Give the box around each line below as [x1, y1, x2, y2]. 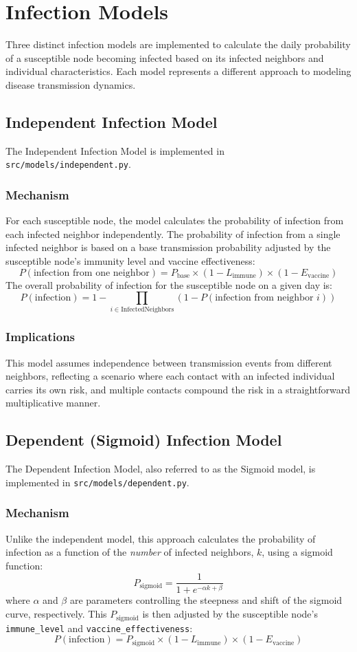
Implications [5, 328, 76, 345]
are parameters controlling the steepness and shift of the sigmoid [69, 593, 343, 607]
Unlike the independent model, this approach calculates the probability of [5, 531, 316, 545]
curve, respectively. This [5, 607, 107, 621]
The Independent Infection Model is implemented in [5, 143, 224, 157]
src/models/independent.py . [5, 157, 131, 171]
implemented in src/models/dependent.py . [5, 475, 189, 489]
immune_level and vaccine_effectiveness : [5, 620, 193, 635]
